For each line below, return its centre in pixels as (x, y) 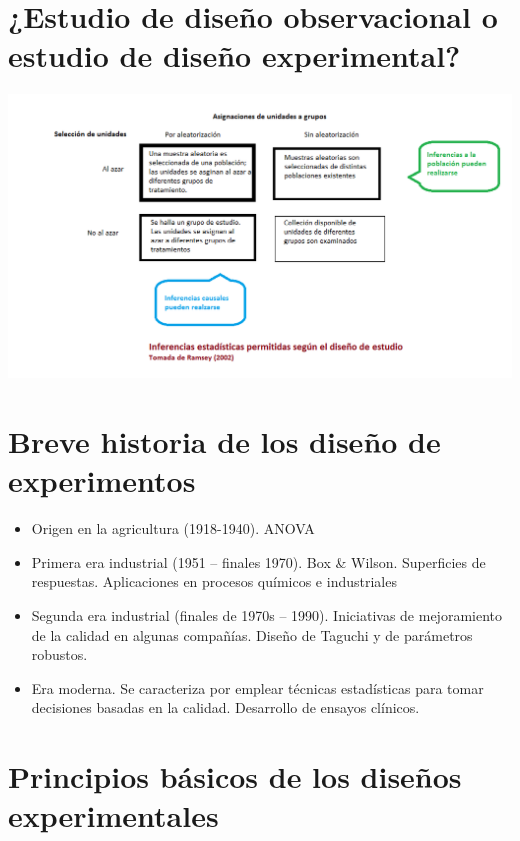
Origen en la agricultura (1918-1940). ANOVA (173, 528)
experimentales (113, 815)
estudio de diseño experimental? (234, 55)
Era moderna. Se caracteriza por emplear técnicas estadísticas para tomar (257, 687)
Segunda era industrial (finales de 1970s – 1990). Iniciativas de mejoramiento (266, 614)
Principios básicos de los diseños (235, 776)
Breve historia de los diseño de (224, 441)
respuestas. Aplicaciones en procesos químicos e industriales (214, 581)
